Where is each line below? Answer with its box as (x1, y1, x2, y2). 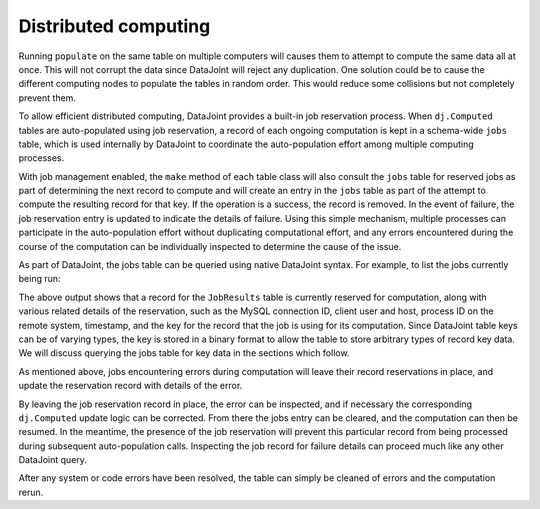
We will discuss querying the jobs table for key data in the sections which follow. (18, 347, 350, 359)
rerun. (18, 486, 44, 498)
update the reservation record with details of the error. (18, 380, 243, 392)
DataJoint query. (18, 454, 87, 466)
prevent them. (18, 91, 77, 104)
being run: (18, 273, 61, 285)
